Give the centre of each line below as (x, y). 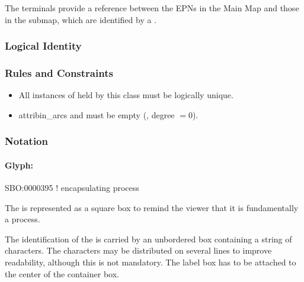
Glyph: (19, 165)
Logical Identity (43, 46)
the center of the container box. (62, 273)
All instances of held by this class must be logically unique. (126, 95)
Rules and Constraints (59, 72)
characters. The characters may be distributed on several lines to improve (138, 250)
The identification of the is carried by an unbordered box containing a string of (148, 239)
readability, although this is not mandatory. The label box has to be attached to (151, 262)
